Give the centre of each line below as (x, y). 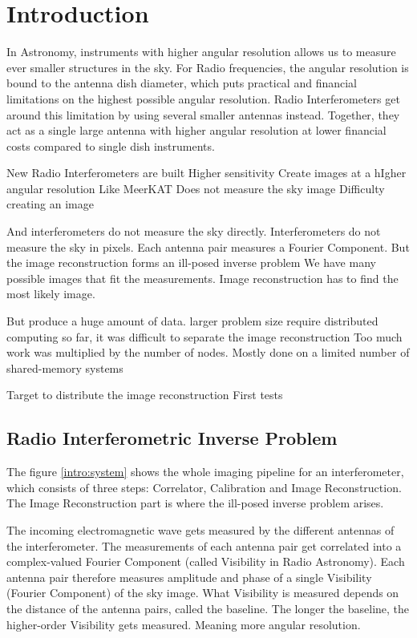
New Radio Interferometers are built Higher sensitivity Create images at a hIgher (206, 173)
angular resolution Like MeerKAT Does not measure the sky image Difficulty (196, 188)
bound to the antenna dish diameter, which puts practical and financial (182, 83)
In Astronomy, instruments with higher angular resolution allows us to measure (201, 52)
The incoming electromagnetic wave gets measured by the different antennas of (200, 529)
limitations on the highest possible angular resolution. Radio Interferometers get (203, 98)
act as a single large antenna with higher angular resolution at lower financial (196, 130)
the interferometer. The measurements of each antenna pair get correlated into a (204, 545)
